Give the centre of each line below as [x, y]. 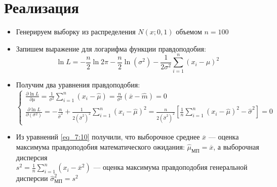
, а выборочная [236, 146]
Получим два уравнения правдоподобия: [78, 85]
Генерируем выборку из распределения [76, 32]
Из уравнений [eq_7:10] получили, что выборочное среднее [108, 137]
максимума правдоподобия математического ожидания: [100, 146]
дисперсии [32, 178]
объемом [189, 32]
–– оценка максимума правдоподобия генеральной [170, 167]
